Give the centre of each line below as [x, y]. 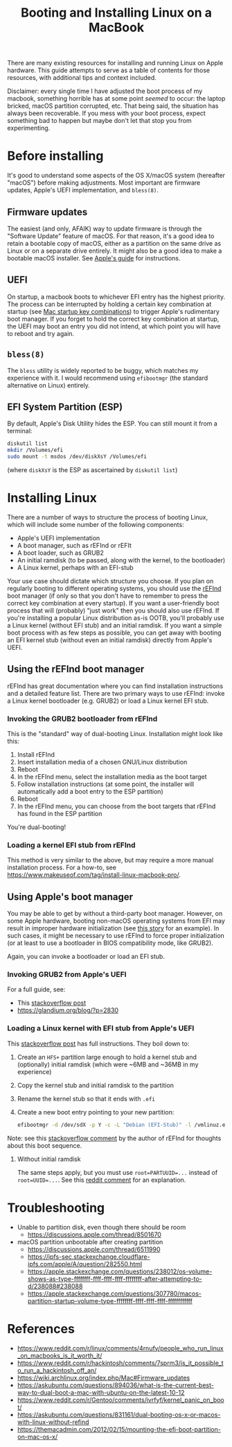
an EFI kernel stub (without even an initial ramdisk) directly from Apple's [110, 639]
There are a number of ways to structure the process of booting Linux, [108, 517]
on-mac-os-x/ [37, 1437]
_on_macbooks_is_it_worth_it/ [60, 1355]
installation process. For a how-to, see [62, 868]
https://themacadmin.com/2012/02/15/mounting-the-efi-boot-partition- [119, 1429]
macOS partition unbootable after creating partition [90, 1241]
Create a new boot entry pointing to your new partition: [96, 1112]
